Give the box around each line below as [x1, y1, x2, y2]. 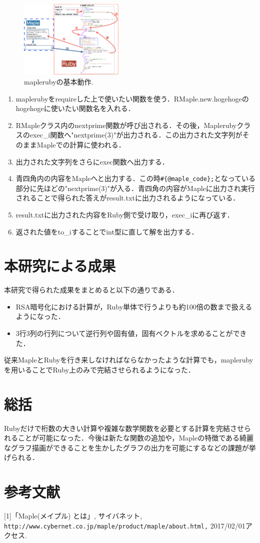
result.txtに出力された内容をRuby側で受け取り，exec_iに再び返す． [15, 209, 234, 219]
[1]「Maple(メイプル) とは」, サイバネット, [4, 510, 142, 521]
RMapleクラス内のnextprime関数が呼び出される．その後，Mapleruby [15, 119, 237, 130]
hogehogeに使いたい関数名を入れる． [15, 103, 135, 113]
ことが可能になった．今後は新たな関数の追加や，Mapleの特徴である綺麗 [17, 432, 254, 443]
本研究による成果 [4, 255, 116, 276]
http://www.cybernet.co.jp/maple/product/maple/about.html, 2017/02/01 [4, 520, 245, 530]
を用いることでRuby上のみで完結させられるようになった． [4, 364, 195, 374]
